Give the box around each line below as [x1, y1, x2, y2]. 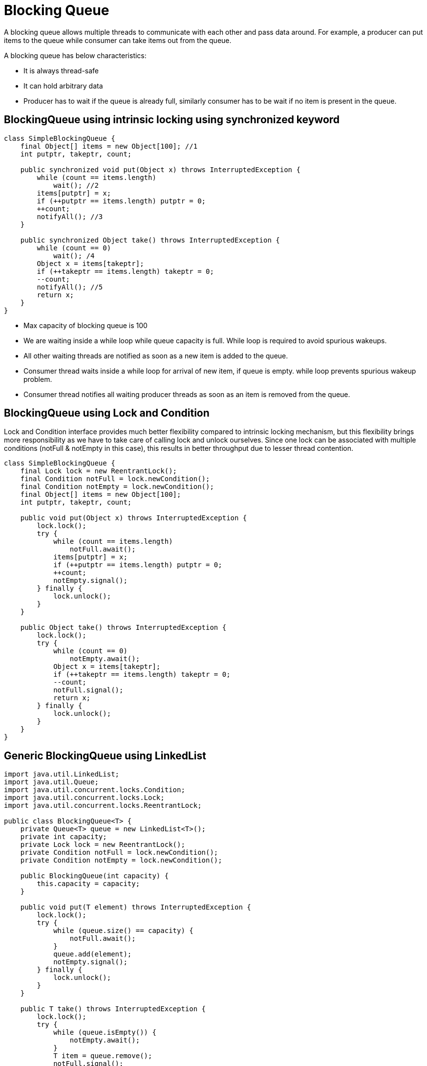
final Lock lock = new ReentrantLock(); [20, 467, 177, 475]
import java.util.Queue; [4, 778, 99, 786]
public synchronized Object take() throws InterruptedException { [20, 236, 280, 244]
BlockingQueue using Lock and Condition [4, 407, 210, 420]
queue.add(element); [53, 950, 132, 958]
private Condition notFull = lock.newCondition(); [20, 848, 218, 857]
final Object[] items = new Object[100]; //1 [20, 142, 198, 150]
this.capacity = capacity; [37, 880, 140, 888]
